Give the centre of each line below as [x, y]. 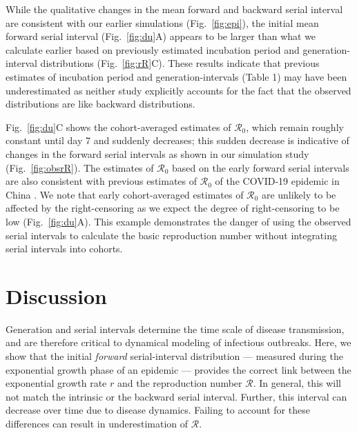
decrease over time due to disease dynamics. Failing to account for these [158, 410]
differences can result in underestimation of [97, 423]
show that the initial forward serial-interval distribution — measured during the [174, 356]
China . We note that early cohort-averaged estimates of [125, 194]
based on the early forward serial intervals [261, 167]
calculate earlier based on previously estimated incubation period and [153, 49]
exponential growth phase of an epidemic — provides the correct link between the [178, 369]
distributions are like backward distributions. [100, 104]
